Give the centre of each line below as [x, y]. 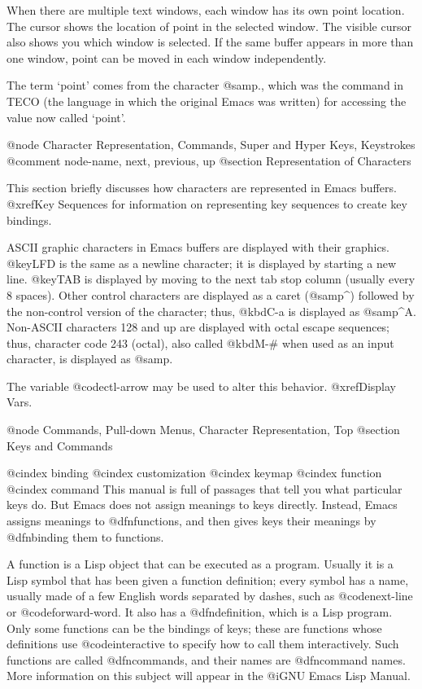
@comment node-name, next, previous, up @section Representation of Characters [209, 160]
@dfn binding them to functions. [85, 536]
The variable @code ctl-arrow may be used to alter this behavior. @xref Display [202, 386]
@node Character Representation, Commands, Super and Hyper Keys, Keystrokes [211, 145]
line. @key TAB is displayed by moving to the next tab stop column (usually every [211, 279]
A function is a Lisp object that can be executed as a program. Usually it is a [200, 564]
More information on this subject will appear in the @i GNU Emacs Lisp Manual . [209, 676]
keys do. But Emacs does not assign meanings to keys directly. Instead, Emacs [202, 505]
